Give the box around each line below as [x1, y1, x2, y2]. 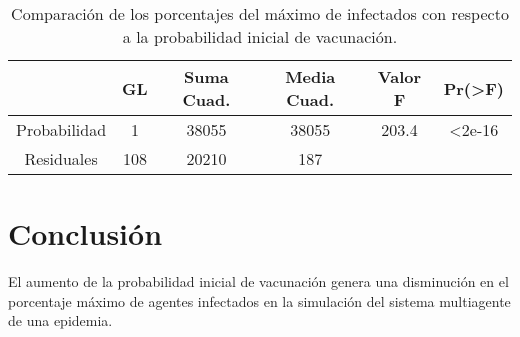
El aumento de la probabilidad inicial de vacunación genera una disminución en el [8, 271, 509, 292]
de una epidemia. [8, 310, 113, 331]
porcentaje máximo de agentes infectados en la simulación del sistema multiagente [8, 290, 511, 311]
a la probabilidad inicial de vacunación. [122, 25, 398, 48]
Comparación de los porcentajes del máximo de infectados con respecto [11, 2, 509, 25]
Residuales [24, 147, 98, 170]
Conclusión [8, 213, 163, 254]
